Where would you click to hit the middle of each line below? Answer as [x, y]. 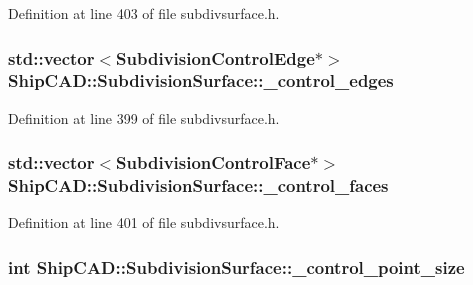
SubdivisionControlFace [213, 162]
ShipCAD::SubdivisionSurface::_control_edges [201, 80]
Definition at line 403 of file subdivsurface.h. [144, 13]
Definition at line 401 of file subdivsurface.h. [144, 222]
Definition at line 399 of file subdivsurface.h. [144, 117]
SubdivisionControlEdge [215, 57]
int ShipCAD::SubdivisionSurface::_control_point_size [236, 266]
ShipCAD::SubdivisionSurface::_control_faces [198, 185]
